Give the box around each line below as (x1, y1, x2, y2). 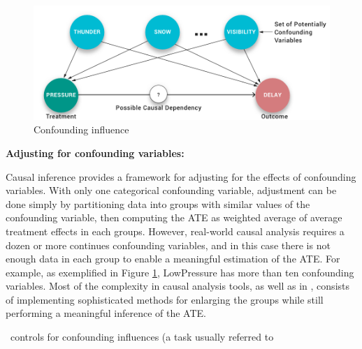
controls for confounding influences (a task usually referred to (10, 329, 274, 344)
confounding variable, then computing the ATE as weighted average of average (6, 210, 342, 225)
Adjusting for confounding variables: (6, 145, 184, 160)
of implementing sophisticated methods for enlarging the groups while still (6, 292, 324, 306)
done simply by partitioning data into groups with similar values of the (6, 196, 310, 211)
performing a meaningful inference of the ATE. (6, 306, 206, 320)
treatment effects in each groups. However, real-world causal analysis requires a (6, 223, 345, 238)
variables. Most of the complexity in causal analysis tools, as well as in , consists (6, 279, 349, 293)
